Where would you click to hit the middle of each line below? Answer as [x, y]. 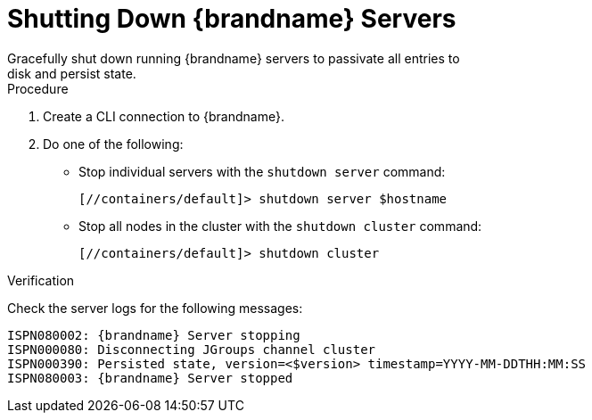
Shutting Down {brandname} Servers [232, 19]
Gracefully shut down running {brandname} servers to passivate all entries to [234, 58]
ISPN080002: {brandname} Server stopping [154, 335]
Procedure [38, 88]
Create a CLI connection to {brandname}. [164, 116]
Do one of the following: [113, 144]
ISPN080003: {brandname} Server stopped [150, 378]
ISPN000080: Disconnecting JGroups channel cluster [192, 349]
